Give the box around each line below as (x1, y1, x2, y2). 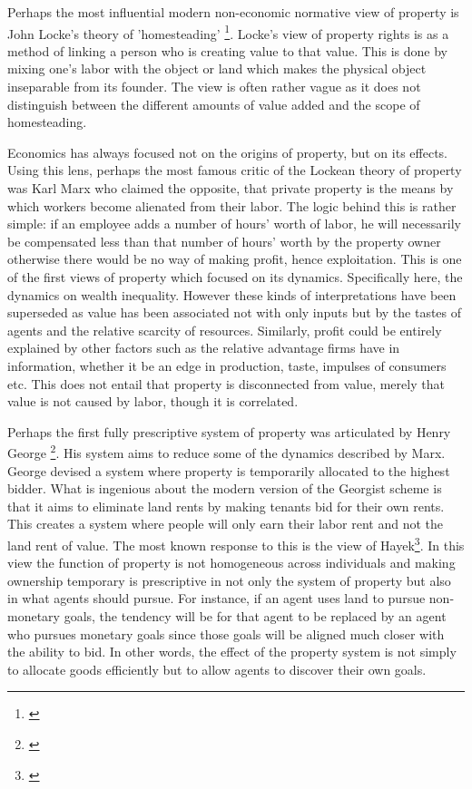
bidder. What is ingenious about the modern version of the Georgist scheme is (7, 479, 442, 498)
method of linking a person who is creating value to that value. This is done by (7, 41, 447, 60)
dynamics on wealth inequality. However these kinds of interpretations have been (7, 285, 457, 304)
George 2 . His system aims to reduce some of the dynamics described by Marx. (7, 441, 446, 462)
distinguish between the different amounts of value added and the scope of (7, 94, 420, 113)
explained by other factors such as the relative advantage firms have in (7, 338, 400, 357)
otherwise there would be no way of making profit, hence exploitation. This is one (7, 249, 462, 268)
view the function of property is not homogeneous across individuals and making (7, 553, 456, 572)
